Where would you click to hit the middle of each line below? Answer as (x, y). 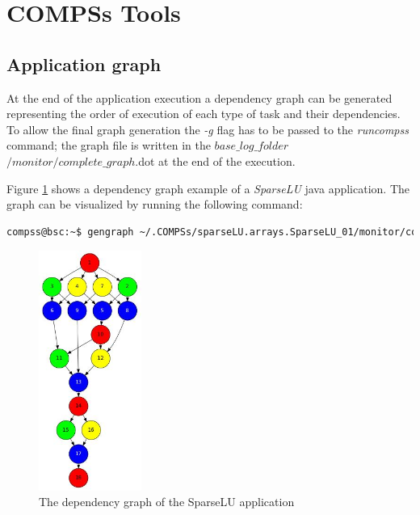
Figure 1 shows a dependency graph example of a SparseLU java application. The (208, 188)
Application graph (84, 63)
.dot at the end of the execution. (215, 160)
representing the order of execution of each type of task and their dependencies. (204, 114)
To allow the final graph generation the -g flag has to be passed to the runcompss (208, 129)
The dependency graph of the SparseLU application (167, 502)
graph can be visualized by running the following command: (155, 204)
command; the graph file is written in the (109, 145)
